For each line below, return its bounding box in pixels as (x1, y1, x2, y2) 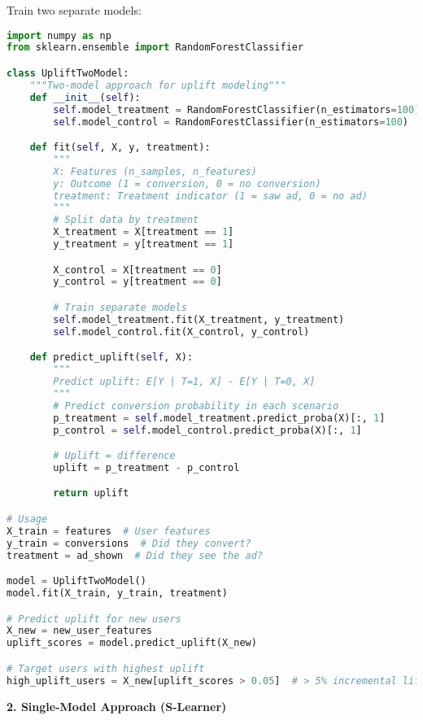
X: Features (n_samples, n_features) (53, 165, 257, 177)
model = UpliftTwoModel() (7, 575, 146, 587)
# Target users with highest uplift (7, 662, 205, 674)
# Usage (7, 513, 48, 525)
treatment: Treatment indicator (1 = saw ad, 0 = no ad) (53, 190, 368, 202)
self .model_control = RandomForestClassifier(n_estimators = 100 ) (53, 116, 409, 128)
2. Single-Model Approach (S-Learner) (7, 697, 227, 714)
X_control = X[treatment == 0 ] (53, 264, 222, 276)
